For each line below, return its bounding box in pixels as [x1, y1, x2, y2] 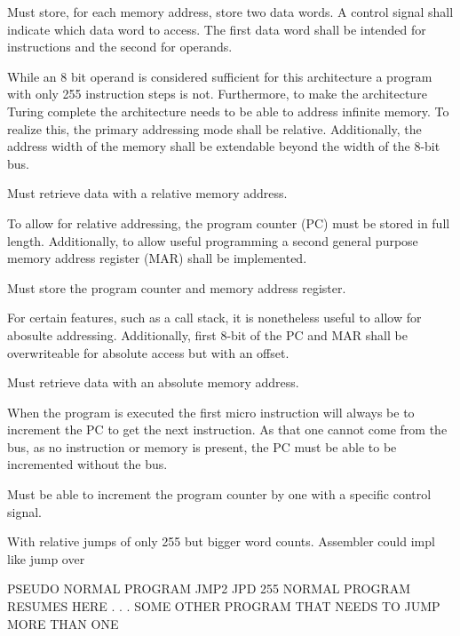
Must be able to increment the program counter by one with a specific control [7, 485, 432, 504]
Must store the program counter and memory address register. [7, 278, 346, 297]
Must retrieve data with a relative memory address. [7, 184, 288, 203]
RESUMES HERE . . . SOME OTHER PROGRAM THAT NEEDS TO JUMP [7, 597, 440, 616]
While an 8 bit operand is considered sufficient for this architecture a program [7, 67, 432, 85]
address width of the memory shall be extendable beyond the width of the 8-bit [7, 137, 440, 155]
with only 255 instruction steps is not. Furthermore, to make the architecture [7, 84, 427, 103]
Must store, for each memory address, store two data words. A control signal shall [7, 3, 454, 20]
